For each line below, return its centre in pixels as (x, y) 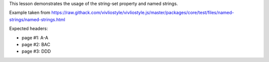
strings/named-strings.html (37, 19)
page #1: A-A (35, 37)
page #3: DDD (36, 51)
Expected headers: (29, 29)
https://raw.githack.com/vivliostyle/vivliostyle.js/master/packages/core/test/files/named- (143, 13)
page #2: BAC (36, 44)
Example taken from (30, 13)
